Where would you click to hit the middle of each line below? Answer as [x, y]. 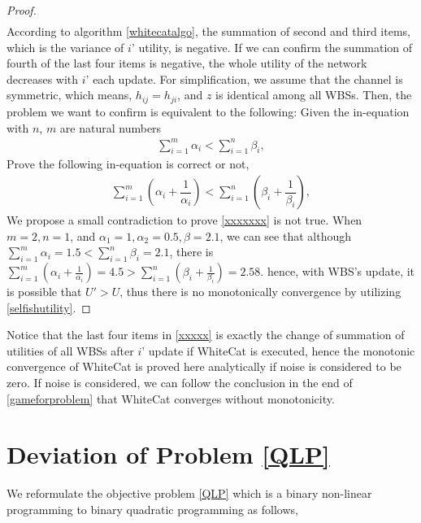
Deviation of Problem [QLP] [168, 454]
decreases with [43, 78]
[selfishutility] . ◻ [49, 307]
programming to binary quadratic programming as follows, [152, 509]
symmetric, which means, [69, 95]
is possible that [44, 292]
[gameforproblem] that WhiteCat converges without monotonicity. [171, 398]
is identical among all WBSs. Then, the [314, 95]
